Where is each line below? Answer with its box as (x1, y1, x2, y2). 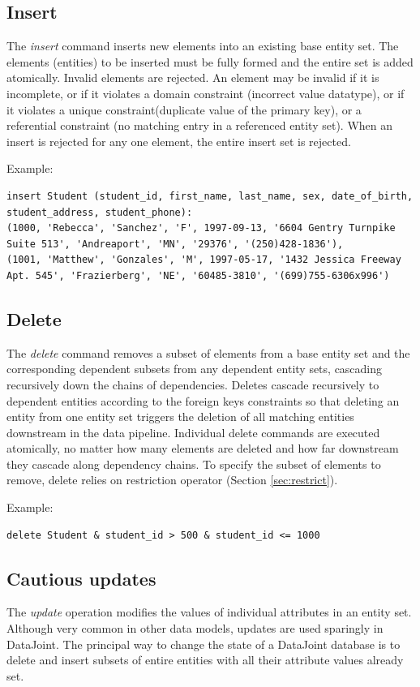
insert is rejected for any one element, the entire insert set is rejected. (6, 132, 351, 149)
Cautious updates (6, 565, 156, 590)
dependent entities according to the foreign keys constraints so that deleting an (6, 392, 400, 409)
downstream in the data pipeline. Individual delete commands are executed (6, 423, 380, 440)
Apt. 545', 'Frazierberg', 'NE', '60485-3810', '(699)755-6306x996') (6, 269, 390, 281)
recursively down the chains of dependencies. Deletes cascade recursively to (6, 376, 379, 393)
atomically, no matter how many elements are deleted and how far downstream (6, 440, 399, 457)
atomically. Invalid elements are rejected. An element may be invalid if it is (6, 69, 379, 86)
